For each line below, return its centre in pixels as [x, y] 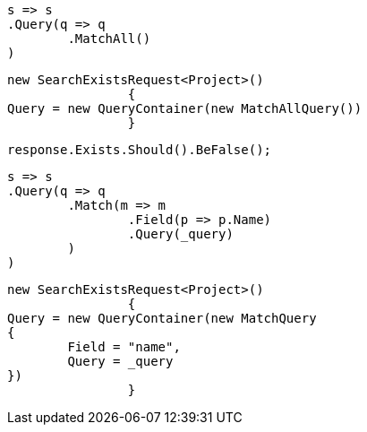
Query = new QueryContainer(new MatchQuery [162, 318]
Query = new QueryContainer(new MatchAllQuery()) [185, 108]
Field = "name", [124, 347]
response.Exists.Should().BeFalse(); [140, 150]
